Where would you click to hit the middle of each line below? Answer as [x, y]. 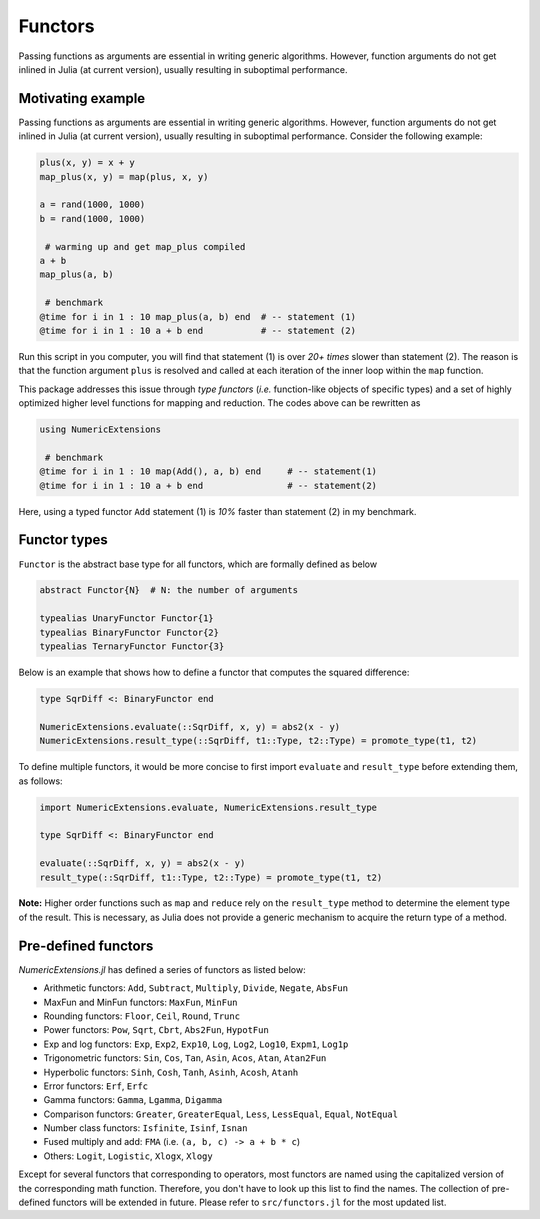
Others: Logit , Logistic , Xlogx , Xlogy [128, 1156]
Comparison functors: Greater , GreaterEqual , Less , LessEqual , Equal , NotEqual [221, 1114]
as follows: [41, 781]
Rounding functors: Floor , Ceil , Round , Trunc [141, 1016]
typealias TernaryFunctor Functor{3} [132, 646]
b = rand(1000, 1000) [92, 218]
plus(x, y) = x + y [87, 163]
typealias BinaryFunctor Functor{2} [129, 632]
